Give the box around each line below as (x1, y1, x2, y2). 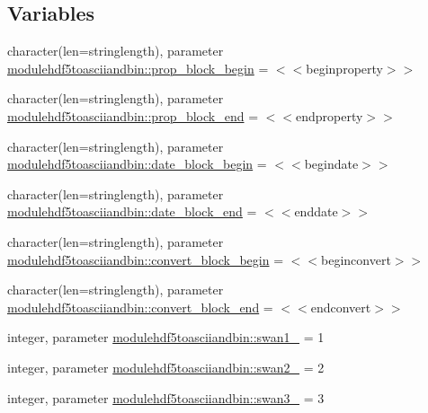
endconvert (310, 297, 371, 316)
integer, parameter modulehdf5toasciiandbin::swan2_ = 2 (7, 357, 325, 376)
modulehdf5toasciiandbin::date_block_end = (7, 202, 257, 221)
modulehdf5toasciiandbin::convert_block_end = (7, 297, 273, 316)
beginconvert (321, 250, 391, 268)
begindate (304, 154, 359, 173)
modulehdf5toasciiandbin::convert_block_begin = (7, 250, 284, 268)
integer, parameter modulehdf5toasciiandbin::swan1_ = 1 (7, 328, 325, 347)
